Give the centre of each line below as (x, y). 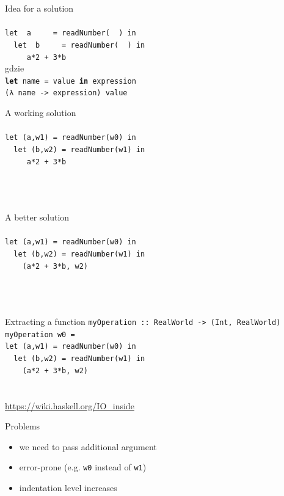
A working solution (41, 113)
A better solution (37, 217)
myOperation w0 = (40, 334)
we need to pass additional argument (88, 446)
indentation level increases (68, 488)
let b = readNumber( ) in (79, 45)
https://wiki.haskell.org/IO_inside (70, 405)
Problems (23, 426)
